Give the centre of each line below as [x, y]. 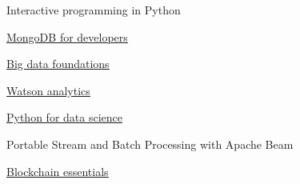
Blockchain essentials [58, 171]
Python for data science [64, 117]
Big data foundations [58, 64]
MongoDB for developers [67, 36]
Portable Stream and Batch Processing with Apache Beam [150, 144]
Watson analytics [48, 90]
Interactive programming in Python [94, 10]
